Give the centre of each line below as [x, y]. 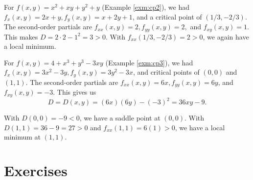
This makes [21, 36]
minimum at [23, 137]
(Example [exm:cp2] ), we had [146, 7]
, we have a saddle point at [120, 118]
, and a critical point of [167, 16]
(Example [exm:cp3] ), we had [149, 62]
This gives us [77, 92]
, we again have [226, 36]
